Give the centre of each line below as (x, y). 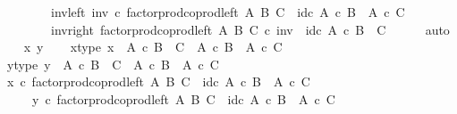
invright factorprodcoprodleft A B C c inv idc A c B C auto (250, 29)
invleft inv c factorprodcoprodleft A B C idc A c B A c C (228, 12)
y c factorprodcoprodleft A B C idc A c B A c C (183, 98)
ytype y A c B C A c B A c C (113, 64)
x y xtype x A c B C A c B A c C (153, 47)
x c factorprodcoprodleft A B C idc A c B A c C (158, 81)
